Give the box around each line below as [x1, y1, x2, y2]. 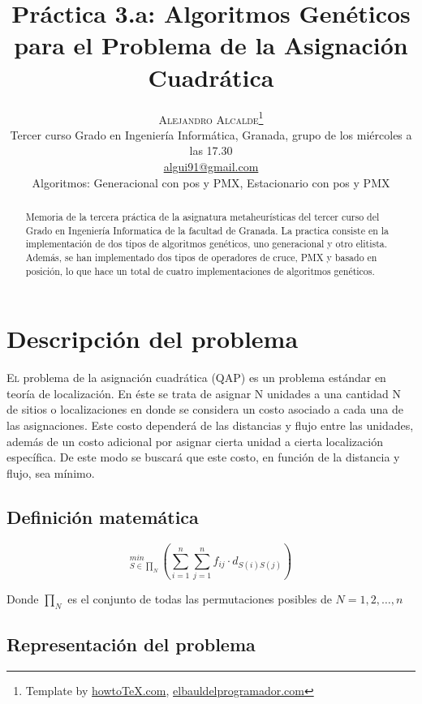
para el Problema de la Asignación [14, 28, 408, 62]
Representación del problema [6, 632, 256, 657]
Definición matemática [6, 504, 199, 529]
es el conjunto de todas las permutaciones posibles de [67, 590, 332, 607]
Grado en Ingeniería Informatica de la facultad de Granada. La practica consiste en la [25, 223, 389, 237]
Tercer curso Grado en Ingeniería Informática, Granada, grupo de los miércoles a [10, 126, 412, 143]
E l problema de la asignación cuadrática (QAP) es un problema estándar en [6, 369, 386, 386]
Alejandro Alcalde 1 [158, 108, 264, 127]
